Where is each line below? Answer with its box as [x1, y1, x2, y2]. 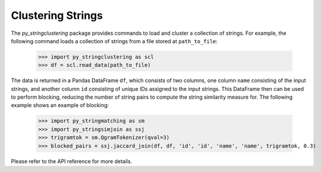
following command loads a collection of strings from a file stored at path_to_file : [11, 37, 218, 44]
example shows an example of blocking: [11, 102, 109, 109]
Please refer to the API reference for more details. [11, 157, 133, 165]
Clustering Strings [11, 9, 103, 22]
